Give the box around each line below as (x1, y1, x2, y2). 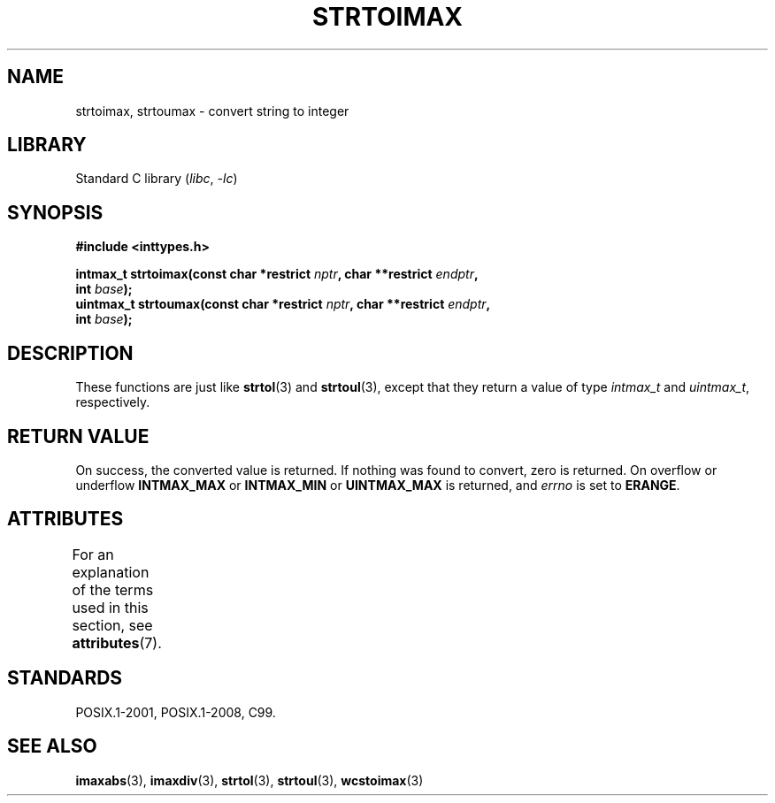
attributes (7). (72, 633, 162, 652)
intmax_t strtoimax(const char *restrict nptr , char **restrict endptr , (75, 266, 479, 282)
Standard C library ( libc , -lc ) (75, 171, 238, 187)
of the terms (72, 580, 154, 599)
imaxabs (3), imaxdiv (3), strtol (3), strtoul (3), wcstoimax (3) (75, 772, 424, 788)
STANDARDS (7, 667, 123, 690)
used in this (72, 598, 149, 616)
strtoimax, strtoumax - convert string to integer (75, 103, 349, 119)
